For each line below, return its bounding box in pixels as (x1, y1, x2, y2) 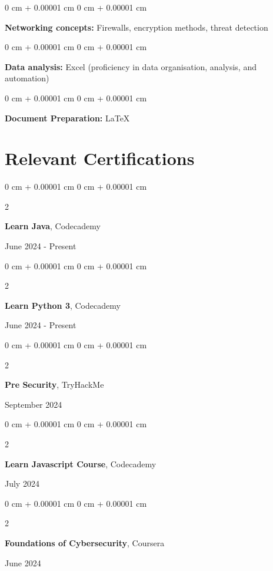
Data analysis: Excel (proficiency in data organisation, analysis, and (5, 60, 257, 72)
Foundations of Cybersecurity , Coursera (5, 536, 165, 549)
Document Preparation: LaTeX (5, 111, 130, 124)
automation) (5, 72, 49, 84)
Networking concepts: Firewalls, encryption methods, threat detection (5, 21, 268, 33)
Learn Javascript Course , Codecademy (5, 457, 157, 470)
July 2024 (5, 477, 39, 490)
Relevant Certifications (5, 146, 195, 170)
